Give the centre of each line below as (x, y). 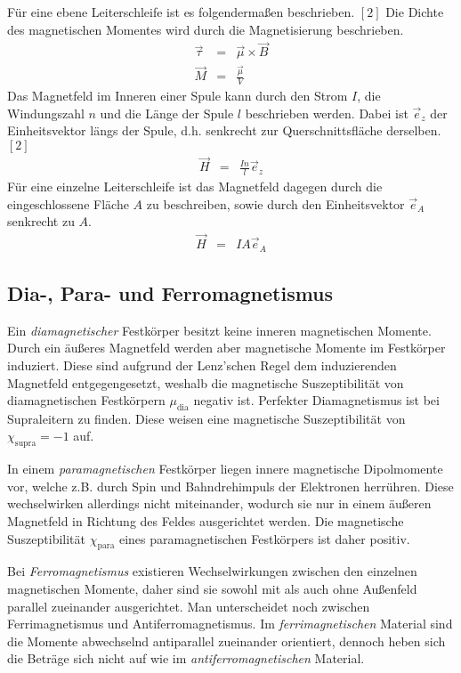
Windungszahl (46, 113)
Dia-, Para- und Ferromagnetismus (170, 292)
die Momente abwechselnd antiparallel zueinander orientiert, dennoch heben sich (226, 641)
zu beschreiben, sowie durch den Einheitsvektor (275, 203)
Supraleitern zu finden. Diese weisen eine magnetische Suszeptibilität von (206, 418)
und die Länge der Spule (167, 113)
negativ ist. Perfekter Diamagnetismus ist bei (316, 400)
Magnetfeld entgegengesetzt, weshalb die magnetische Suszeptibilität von (206, 382)
